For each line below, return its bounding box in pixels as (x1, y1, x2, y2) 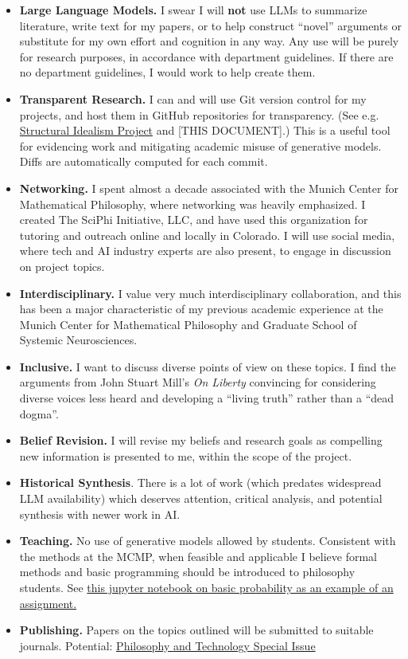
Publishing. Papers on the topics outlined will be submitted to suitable (19, 622, 374, 638)
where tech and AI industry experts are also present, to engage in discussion (19, 242, 391, 259)
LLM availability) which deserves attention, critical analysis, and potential (19, 490, 383, 507)
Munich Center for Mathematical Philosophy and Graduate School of (19, 316, 357, 332)
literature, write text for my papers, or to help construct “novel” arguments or (19, 17, 402, 33)
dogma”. (19, 405, 59, 422)
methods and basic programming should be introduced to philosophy (19, 563, 356, 580)
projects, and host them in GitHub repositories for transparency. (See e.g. (19, 106, 379, 123)
